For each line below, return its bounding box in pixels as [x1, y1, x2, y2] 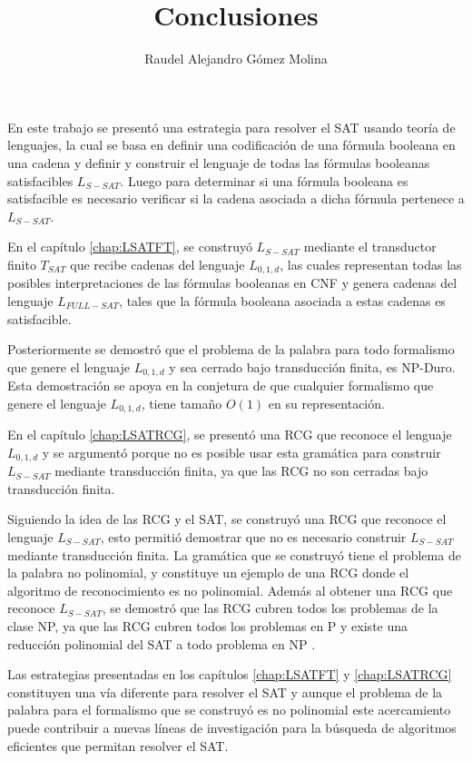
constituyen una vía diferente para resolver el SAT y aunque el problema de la [7, 682, 443, 701]
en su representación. [268, 393, 385, 412]
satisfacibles [7, 171, 74, 190]
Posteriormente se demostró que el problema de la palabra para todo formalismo [7, 340, 455, 359]
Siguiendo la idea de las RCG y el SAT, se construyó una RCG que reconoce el [7, 509, 447, 529]
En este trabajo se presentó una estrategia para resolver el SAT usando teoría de [7, 117, 456, 136]
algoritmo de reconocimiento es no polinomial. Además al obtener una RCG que [7, 580, 453, 599]
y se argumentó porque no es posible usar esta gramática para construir [42, 442, 441, 461]
